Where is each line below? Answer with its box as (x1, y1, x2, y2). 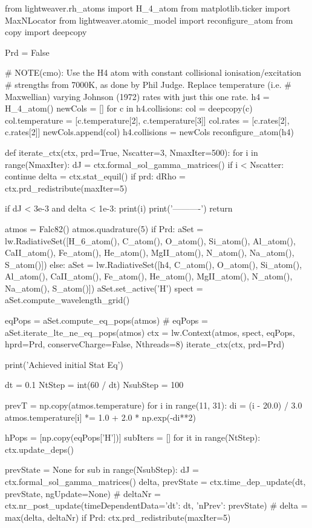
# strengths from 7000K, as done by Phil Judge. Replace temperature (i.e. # (5, 78, 291, 90)
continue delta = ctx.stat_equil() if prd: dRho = (5, 170, 186, 182)
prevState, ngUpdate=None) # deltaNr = (5, 487, 161, 500)
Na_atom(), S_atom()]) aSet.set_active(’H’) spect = (5, 281, 203, 294)
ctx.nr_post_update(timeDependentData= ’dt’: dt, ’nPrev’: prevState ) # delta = (5, 499, 308, 512)
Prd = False (5, 45, 50, 58)
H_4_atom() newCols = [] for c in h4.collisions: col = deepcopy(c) (5, 102, 253, 115)
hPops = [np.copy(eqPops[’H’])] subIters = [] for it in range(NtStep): (5, 431, 261, 444)
